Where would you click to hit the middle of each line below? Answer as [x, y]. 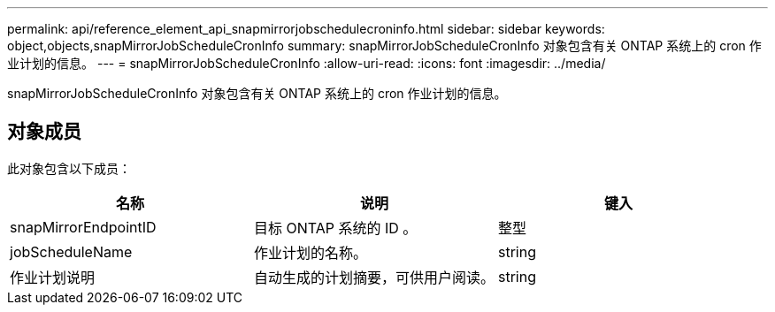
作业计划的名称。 [311, 252]
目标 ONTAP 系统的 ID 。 [336, 228]
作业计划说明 [53, 277]
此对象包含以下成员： [69, 168]
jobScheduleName [71, 251]
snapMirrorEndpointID [83, 227]
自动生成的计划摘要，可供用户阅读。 [375, 277]
